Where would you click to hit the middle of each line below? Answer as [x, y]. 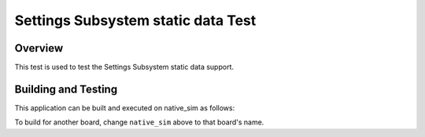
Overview [39, 48]
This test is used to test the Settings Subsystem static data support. [124, 67]
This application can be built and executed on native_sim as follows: [125, 108]
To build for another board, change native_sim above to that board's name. [139, 122]
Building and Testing [66, 89]
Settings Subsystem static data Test [135, 20]
